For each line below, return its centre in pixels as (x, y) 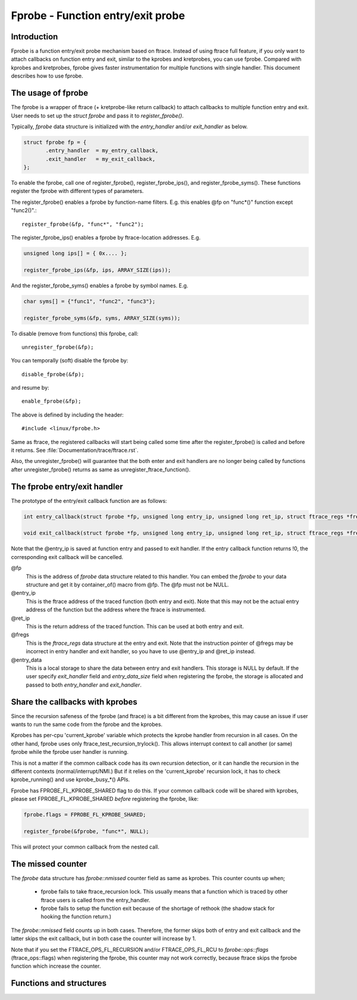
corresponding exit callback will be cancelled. (67, 557)
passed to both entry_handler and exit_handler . (84, 685)
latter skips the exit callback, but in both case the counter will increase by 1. (104, 939)
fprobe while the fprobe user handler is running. (70, 752)
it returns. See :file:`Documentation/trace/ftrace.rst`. (75, 451)
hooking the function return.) (76, 917)
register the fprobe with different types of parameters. (77, 191)
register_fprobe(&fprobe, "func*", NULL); (86, 831)
